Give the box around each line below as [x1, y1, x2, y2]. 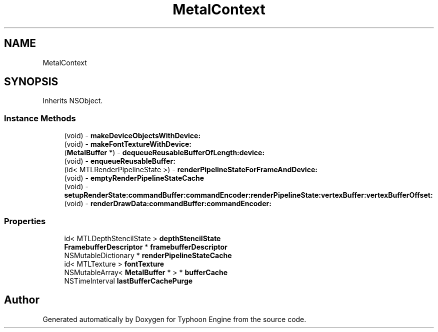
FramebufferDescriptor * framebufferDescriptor [64, 242, 227, 251]
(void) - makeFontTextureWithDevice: [64, 140, 192, 149]
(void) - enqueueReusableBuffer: [64, 157, 175, 166]
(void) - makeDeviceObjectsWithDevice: [64, 131, 201, 140]
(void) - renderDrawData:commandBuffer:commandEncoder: [64, 199, 271, 208]
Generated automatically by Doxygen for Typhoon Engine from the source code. [42, 315, 306, 324]
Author [4, 294, 39, 307]
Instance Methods [4, 113, 76, 123]
